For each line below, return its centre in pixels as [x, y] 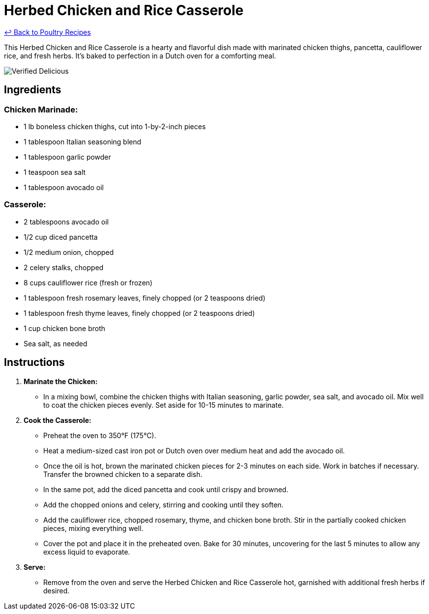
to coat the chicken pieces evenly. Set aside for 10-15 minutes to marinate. [164, 405]
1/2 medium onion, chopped [69, 252]
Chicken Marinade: [41, 109]
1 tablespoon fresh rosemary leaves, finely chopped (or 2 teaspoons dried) [145, 298]
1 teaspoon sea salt [55, 172]
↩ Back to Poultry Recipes [47, 32]
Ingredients [33, 90]
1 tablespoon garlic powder [67, 157]
